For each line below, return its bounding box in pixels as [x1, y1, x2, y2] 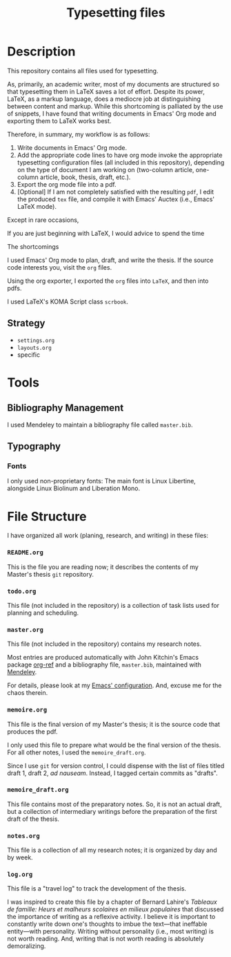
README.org [7, 548, 43, 557]
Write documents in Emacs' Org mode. [17, 143, 128, 151]
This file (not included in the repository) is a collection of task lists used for [7, 601, 219, 609]
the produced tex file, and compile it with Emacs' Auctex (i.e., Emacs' [17, 195, 215, 203]
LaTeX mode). [17, 202, 57, 210]
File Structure [7, 508, 87, 524]
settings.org [17, 337, 55, 344]
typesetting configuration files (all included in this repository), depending [17, 158, 225, 167]
